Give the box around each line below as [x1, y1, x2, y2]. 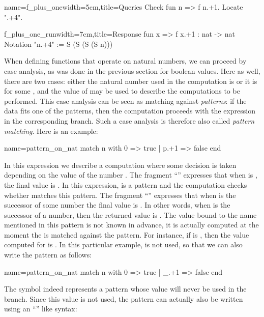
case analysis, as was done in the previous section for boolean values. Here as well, [4, 65, 260, 76]
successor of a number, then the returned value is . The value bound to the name [4, 209, 257, 220]
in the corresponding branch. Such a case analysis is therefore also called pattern [4, 115, 255, 126]
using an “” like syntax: [4, 303, 77, 314]
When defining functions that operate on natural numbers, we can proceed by [4, 55, 247, 66]
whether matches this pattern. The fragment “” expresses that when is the [4, 189, 236, 200]
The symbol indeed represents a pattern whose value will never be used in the [4, 283, 247, 294]
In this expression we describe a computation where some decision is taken [4, 159, 237, 170]
